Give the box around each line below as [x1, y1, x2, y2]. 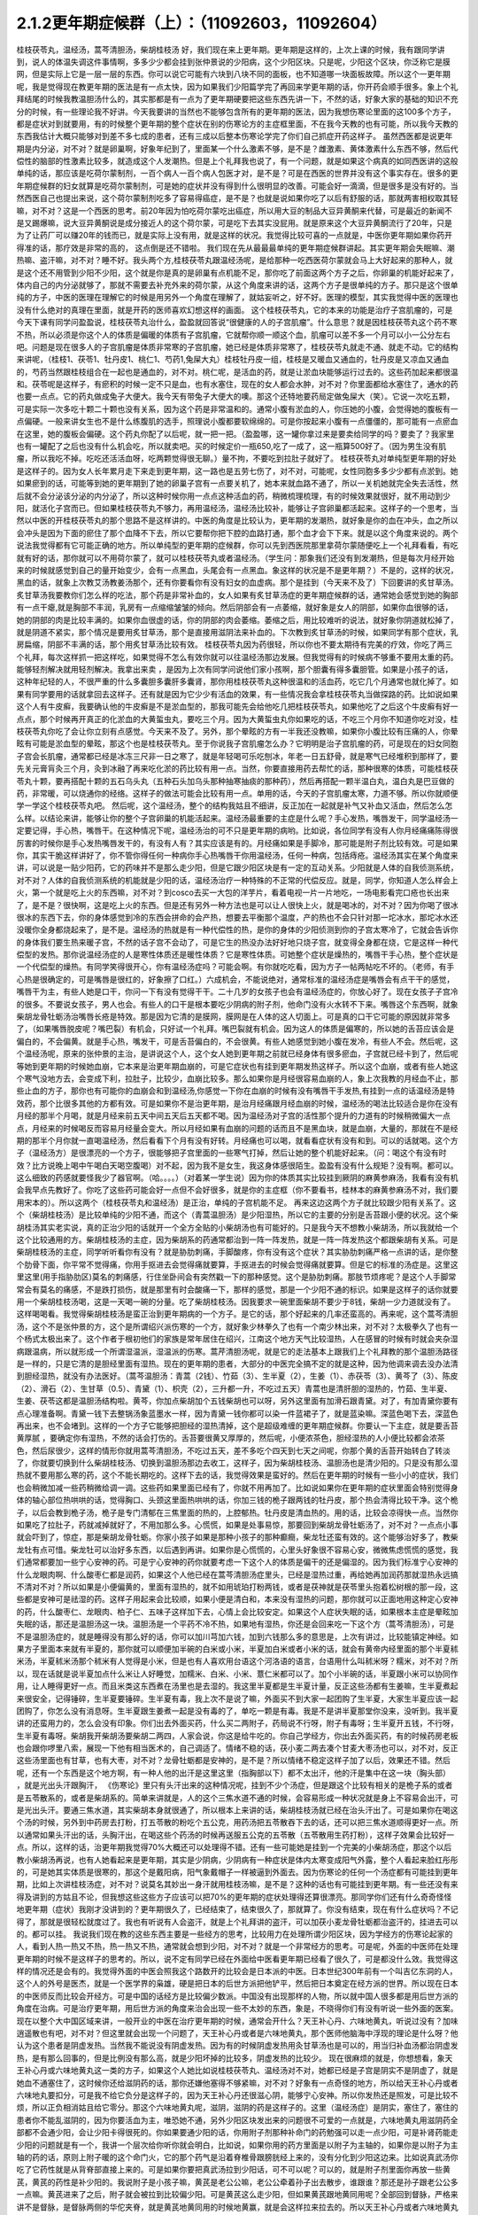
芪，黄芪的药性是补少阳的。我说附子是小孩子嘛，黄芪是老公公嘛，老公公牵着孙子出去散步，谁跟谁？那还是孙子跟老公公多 [16, 2176, 459, 2188]
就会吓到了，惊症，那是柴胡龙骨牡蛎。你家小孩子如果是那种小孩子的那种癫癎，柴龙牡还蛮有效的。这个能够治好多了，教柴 [16, 1532, 459, 1543]
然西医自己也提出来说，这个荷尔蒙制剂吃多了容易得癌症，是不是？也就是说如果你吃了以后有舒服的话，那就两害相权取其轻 [16, 193, 459, 204]
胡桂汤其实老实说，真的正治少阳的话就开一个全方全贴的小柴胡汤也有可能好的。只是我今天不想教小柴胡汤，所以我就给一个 [16, 1222, 459, 1232]
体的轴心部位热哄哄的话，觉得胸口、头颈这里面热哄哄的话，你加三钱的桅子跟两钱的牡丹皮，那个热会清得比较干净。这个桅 [16, 1495, 459, 1505]
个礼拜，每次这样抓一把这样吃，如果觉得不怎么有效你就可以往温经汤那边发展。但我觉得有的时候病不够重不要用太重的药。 [16, 651, 459, 662]
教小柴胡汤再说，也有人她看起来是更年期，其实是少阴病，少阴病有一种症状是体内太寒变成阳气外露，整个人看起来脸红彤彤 [16, 1854, 459, 1865]
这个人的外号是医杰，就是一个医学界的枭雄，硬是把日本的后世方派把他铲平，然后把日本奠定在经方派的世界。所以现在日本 [16, 1978, 459, 1989]
